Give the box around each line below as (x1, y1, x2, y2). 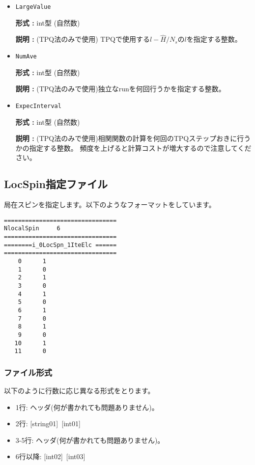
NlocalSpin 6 (4, 225, 60, 232)
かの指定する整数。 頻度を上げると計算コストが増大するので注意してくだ (15, 142, 252, 153)
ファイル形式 (4, 366, 53, 378)
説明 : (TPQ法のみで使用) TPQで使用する (15, 34, 150, 44)
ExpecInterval (15, 102, 61, 109)
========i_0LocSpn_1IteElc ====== (4, 241, 117, 248)
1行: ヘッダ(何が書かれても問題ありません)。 (15, 402, 159, 412)
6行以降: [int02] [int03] (15, 451, 85, 462)
